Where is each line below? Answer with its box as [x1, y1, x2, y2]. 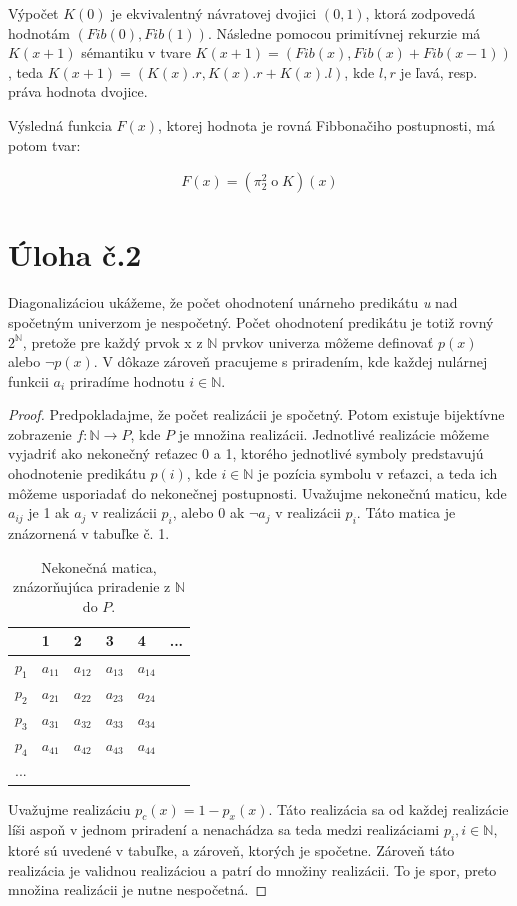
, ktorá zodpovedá [365, 3, 476, 23]
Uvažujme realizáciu [8, 798, 131, 819]
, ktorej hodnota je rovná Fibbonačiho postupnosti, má [158, 114, 495, 135]
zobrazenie [8, 423, 72, 444]
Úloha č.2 [8, 234, 142, 275]
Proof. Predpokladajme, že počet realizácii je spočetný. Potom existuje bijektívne [8, 404, 505, 425]
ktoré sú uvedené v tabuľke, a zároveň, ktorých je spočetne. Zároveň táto [8, 840, 455, 861]
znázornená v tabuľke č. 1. [8, 523, 170, 544]
